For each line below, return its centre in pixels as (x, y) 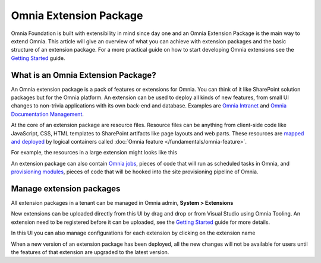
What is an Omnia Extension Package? (84, 75)
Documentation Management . (48, 114)
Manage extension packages (66, 188)
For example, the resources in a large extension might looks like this (94, 153)
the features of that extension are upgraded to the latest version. (90, 252)
